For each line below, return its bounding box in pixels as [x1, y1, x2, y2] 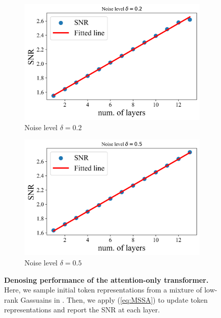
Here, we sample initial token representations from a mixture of [4, 284, 202, 295]
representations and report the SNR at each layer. [4, 304, 160, 315]
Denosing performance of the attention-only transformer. [4, 274, 209, 285]
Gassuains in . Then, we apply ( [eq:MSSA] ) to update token [20, 294, 208, 305]
